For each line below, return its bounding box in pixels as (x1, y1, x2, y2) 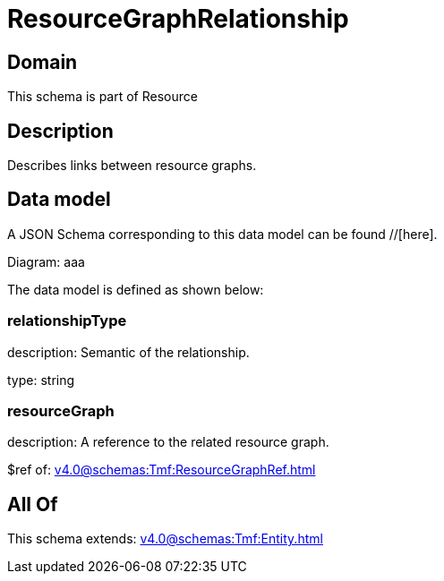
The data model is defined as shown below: (7, 281, 264, 297)
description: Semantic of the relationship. (7, 344, 250, 360)
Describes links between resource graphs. (7, 158, 257, 174)
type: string (7, 372, 75, 388)
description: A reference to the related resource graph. (7, 434, 329, 450)
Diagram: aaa (7, 253, 85, 269)
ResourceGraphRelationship (7, 4, 349, 34)
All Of (7, 492, 58, 516)
